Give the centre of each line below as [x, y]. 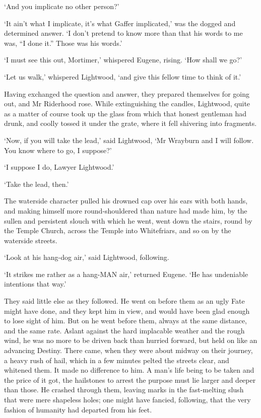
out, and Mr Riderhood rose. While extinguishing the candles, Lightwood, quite [127, 103]
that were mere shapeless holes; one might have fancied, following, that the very [127, 399]
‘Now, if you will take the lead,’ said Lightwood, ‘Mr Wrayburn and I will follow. [129, 140]
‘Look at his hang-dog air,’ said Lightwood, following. [87, 257]
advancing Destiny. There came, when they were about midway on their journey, [128, 350]
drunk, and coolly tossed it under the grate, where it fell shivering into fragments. [130, 123]
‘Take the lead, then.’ [37, 184]
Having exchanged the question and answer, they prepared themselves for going [127, 93]
